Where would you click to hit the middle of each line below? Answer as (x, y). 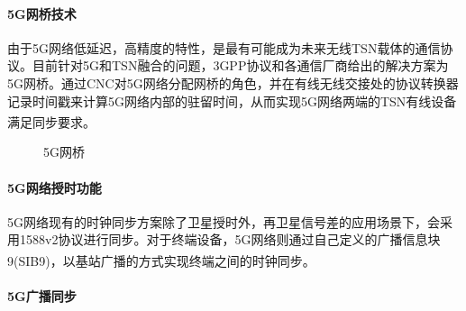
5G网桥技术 (42, 13)
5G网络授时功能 (55, 187)
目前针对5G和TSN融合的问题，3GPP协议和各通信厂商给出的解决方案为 (240, 65)
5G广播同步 (42, 295)
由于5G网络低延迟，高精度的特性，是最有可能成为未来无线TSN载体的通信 (224, 47)
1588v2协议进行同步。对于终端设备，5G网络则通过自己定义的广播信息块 (230, 239)
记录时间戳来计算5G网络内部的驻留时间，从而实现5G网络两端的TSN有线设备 (232, 101)
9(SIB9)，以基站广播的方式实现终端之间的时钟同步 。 (161, 260)
